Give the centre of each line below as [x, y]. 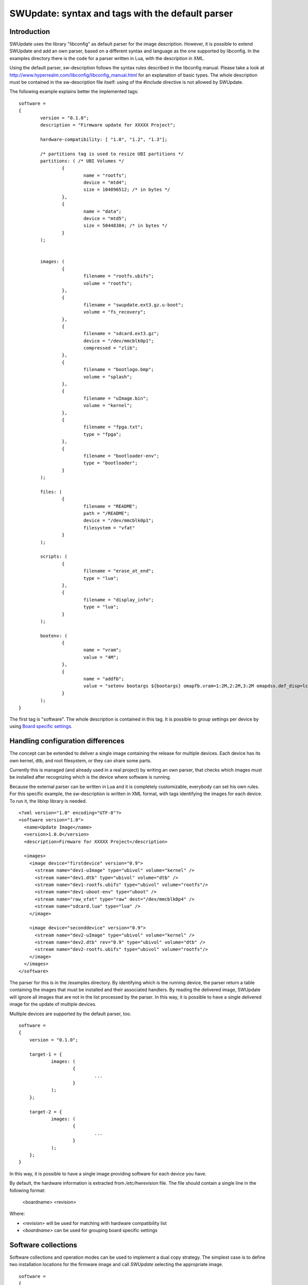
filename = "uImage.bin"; [116, 398]
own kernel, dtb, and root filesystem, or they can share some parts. [81, 760]
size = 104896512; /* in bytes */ [127, 190]
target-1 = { [45, 1054]
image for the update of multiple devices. [53, 1004]
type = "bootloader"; [111, 463]
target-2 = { [45, 1112]
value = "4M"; [101, 657]
